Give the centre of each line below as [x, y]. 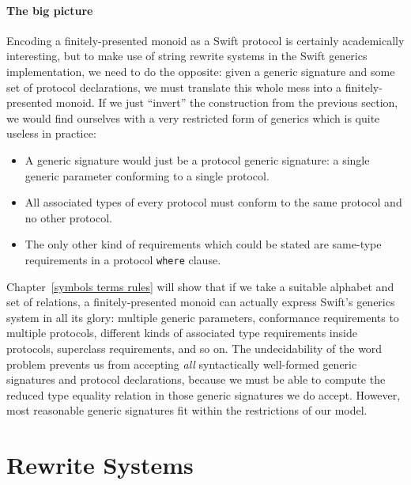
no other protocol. [68, 217]
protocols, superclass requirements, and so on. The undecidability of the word [194, 348]
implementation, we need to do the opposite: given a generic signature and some [201, 71]
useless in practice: [51, 133]
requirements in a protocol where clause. [123, 259]
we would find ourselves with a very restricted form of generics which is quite [193, 117]
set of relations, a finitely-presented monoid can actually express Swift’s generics [201, 302]
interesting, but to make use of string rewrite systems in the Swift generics [187, 56]
